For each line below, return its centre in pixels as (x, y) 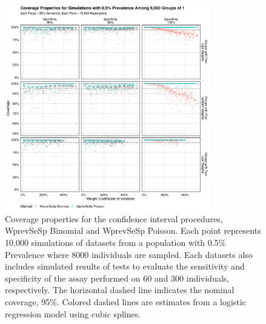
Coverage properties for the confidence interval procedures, (114, 218)
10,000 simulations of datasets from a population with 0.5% (115, 242)
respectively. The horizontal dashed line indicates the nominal (120, 290)
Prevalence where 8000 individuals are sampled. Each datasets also (129, 254)
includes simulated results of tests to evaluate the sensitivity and (125, 266)
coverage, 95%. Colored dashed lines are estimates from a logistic (125, 301)
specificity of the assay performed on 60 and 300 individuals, (117, 278)
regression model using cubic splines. (73, 313)
